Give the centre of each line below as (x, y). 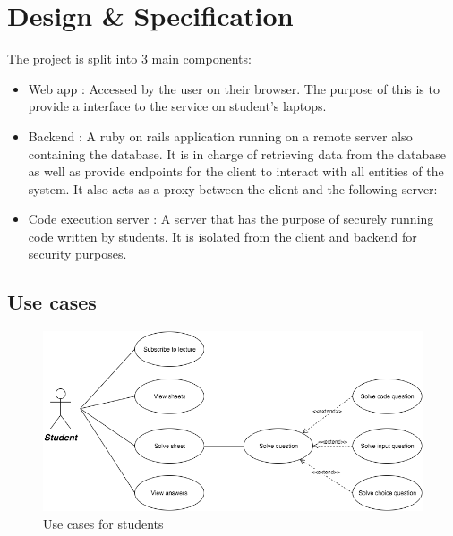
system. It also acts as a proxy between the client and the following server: (233, 188)
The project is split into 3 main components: (129, 59)
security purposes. (77, 254)
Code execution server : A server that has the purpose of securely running (231, 219)
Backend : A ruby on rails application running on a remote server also (220, 136)
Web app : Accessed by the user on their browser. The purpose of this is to (234, 88)
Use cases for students (103, 523)
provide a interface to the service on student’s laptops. (177, 106)
